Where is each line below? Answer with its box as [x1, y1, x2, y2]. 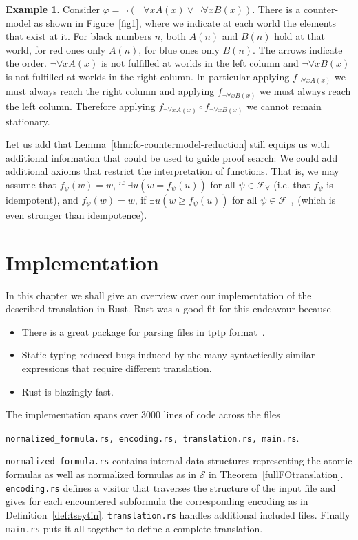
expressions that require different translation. [21, 360, 212, 375]
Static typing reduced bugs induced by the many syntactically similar [21, 347, 315, 362]
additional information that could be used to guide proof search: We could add [6, 150, 338, 164]
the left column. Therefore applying [6, 99, 156, 113]
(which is [297, 192, 336, 206]
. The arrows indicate [253, 42, 343, 56]
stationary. [6, 114, 50, 128]
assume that [6, 177, 57, 191]
